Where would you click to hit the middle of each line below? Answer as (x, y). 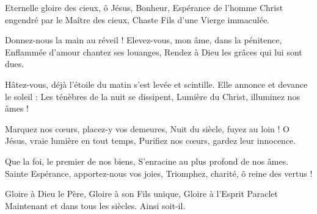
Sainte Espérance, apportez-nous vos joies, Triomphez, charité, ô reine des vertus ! (159, 173)
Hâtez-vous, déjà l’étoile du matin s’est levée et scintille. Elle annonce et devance (156, 84)
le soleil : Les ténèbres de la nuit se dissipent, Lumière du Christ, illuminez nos (152, 96)
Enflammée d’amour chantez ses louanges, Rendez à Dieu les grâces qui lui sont (154, 52)
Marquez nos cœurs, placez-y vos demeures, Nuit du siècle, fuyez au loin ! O (147, 128)
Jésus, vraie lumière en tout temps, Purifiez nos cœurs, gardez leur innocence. (151, 141)
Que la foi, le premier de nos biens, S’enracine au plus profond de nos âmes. (147, 161)
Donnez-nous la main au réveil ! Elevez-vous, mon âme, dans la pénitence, (144, 40)
